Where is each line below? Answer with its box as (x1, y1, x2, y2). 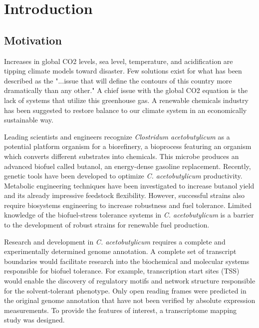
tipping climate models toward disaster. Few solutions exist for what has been (4, 65, 242, 76)
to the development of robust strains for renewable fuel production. (4, 219, 210, 230)
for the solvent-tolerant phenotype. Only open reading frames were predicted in (4, 285, 247, 295)
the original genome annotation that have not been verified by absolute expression (4, 295, 256, 305)
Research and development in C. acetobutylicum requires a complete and (4, 236, 226, 246)
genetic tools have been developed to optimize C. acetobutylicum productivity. (4, 170, 243, 181)
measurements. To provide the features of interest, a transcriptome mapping (4, 304, 237, 315)
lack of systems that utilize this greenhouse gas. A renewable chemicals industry (4, 94, 249, 105)
